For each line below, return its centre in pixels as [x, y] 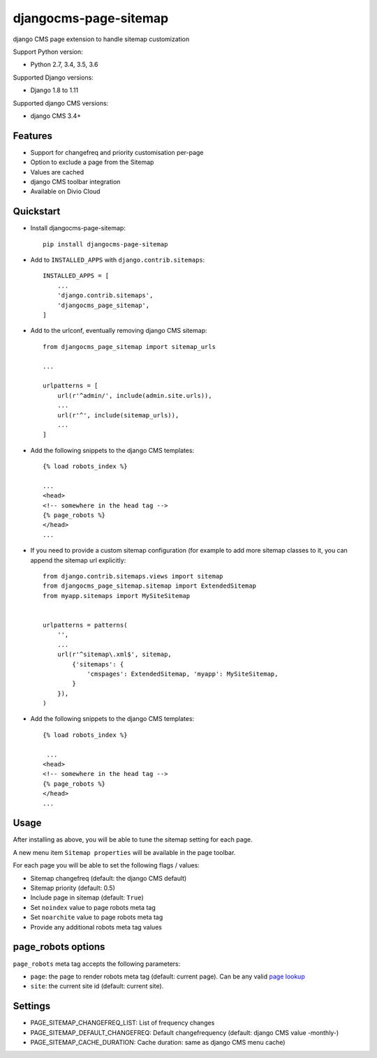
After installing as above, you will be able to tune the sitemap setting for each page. [133, 840]
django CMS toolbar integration [75, 181]
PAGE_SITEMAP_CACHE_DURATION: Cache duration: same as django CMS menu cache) [158, 1042]
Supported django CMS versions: [61, 103]
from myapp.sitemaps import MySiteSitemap [117, 596]
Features [32, 136]
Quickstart [37, 212]
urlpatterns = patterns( [85, 625]
